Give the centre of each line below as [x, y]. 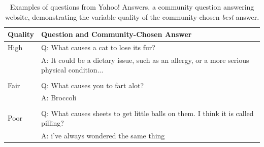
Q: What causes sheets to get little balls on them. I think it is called [147, 113]
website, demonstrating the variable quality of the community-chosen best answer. [132, 16]
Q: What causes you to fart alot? [93, 85]
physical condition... [72, 70]
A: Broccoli [59, 98]
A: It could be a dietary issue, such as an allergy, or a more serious [145, 60]
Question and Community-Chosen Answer [117, 34]
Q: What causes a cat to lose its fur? [98, 47]
